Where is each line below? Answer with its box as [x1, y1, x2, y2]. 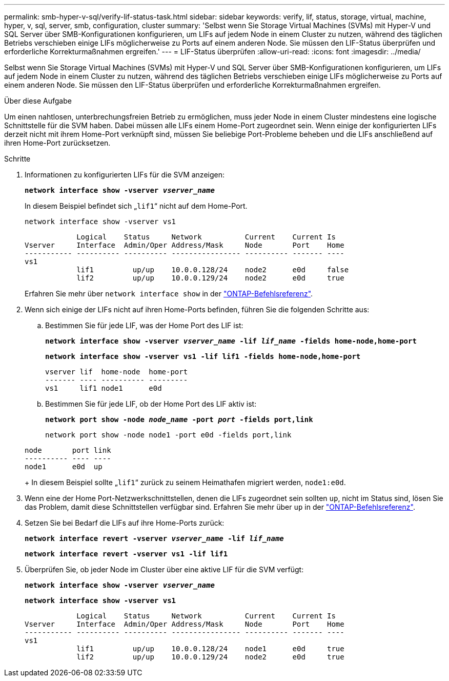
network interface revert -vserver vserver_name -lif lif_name [25, 534, 284, 543]
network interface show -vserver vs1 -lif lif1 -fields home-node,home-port [45, 352, 361, 360]
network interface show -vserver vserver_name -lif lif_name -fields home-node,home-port [45, 337, 417, 345]
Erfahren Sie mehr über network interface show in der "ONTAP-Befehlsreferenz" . [25, 289, 313, 298]
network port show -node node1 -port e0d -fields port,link [45, 431, 292, 439]
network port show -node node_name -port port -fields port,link [45, 415, 313, 424]
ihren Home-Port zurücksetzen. [4, 138, 111, 147]
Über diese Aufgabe [4, 96, 72, 105]
